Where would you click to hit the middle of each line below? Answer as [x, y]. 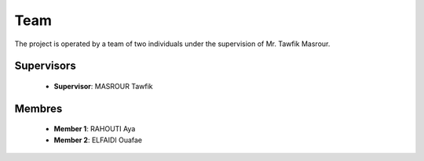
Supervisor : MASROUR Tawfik [103, 86]
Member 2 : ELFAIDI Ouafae [98, 140]
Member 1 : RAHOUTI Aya [95, 129]
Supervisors [45, 66]
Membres [38, 108]
